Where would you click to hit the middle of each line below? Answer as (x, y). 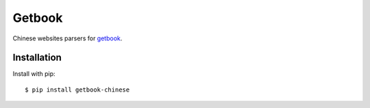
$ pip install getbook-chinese (77, 90)
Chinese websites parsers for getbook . (67, 38)
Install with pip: (34, 74)
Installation (37, 58)
